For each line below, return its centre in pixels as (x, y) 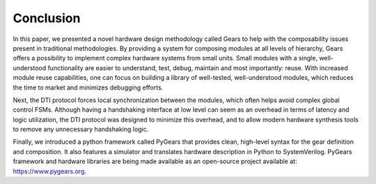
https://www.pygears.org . (50, 171)
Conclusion (47, 18)
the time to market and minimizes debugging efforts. (88, 87)
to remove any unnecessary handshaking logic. (81, 129)
